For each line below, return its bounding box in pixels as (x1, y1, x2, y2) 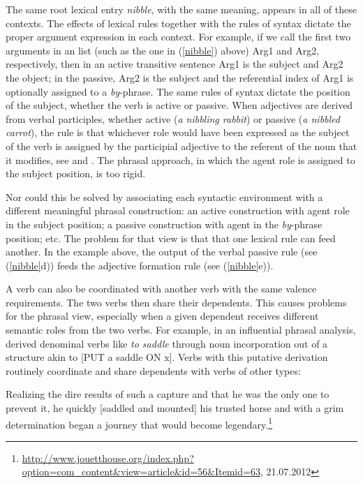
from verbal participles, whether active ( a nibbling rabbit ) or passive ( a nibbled (6, 111, 340, 126)
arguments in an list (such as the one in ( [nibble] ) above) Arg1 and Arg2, (6, 43, 320, 57)
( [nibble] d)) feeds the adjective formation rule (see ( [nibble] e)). (6, 258, 274, 272)
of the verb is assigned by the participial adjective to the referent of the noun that (6, 138, 357, 153)
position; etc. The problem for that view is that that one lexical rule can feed (6, 230, 336, 245)
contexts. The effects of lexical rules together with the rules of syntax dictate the (6, 15, 351, 30)
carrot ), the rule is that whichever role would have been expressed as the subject (6, 125, 350, 140)
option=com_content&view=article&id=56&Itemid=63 (22, 464, 260, 479)
